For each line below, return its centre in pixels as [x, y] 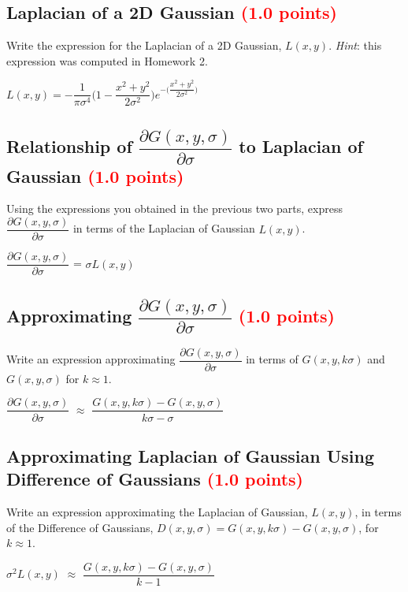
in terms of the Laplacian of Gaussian [164, 228]
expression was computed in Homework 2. [107, 60]
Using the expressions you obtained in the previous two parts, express [174, 209]
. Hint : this [355, 45]
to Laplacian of [301, 146]
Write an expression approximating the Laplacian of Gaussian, [157, 512]
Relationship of [69, 146]
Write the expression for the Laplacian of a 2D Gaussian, [144, 45]
